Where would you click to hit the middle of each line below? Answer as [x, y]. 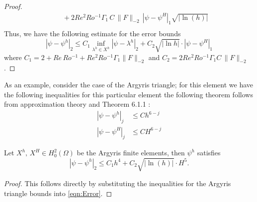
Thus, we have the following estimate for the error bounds [92, 34]
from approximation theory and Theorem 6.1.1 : [77, 104]
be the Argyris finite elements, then [131, 153]
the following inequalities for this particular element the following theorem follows [128, 94]
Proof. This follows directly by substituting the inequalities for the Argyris [118, 183]
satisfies [209, 153]
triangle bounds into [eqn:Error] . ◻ [58, 193]
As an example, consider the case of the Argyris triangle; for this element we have [129, 84]
